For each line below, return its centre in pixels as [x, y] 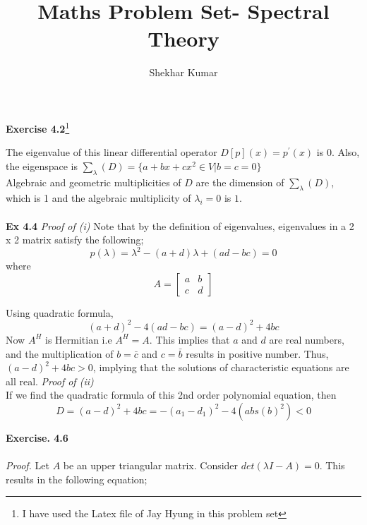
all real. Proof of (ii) [50, 381]
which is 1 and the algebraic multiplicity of [98, 198]
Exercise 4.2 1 [38, 127]
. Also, [345, 152]
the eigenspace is [42, 165]
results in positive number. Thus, [257, 353]
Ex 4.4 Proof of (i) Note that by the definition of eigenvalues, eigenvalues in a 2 [180, 225]
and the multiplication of [60, 353]
